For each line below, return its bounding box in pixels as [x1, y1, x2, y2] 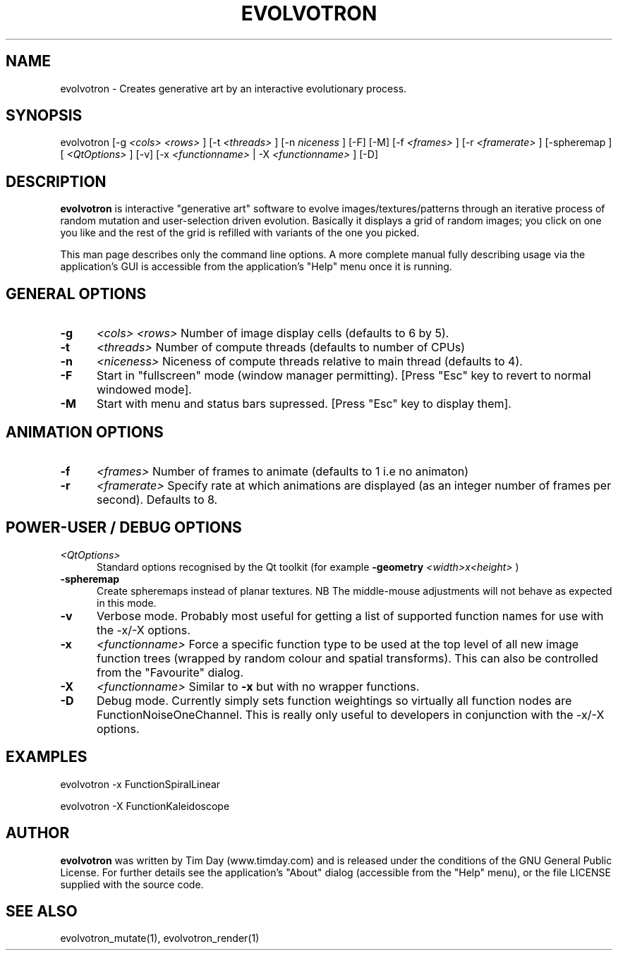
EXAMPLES [6, 748, 87, 766]
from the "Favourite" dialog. [96, 665, 244, 679]
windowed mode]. [96, 382, 192, 397]
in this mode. [97, 596, 157, 609]
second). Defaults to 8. [96, 492, 218, 507]
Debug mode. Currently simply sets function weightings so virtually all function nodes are [96, 693, 572, 708]
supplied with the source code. [60, 878, 204, 890]
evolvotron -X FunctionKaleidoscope [60, 799, 230, 812]
